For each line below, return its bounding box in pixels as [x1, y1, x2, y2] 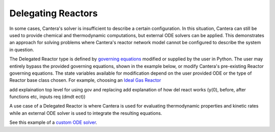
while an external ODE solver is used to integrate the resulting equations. [9, 110, 162, 116]
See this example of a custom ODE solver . [9, 119, 98, 125]
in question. [9, 46, 34, 53]
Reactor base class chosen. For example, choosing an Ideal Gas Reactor [9, 77, 161, 83]
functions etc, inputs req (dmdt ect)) [9, 94, 86, 100]
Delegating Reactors [9, 8, 98, 19]
